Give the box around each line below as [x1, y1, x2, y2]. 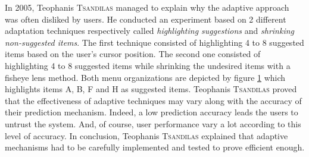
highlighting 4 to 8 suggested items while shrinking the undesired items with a [5, 59, 291, 71]
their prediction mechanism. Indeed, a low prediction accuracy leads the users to [5, 106, 298, 118]
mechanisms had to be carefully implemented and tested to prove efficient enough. [5, 141, 305, 153]
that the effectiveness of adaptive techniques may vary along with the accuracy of [5, 94, 302, 106]
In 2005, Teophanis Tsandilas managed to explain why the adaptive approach [5, 1, 289, 13]
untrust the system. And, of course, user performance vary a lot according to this [5, 117, 301, 130]
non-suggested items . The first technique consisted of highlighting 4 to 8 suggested [5, 36, 304, 48]
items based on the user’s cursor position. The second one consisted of [5, 48, 261, 60]
